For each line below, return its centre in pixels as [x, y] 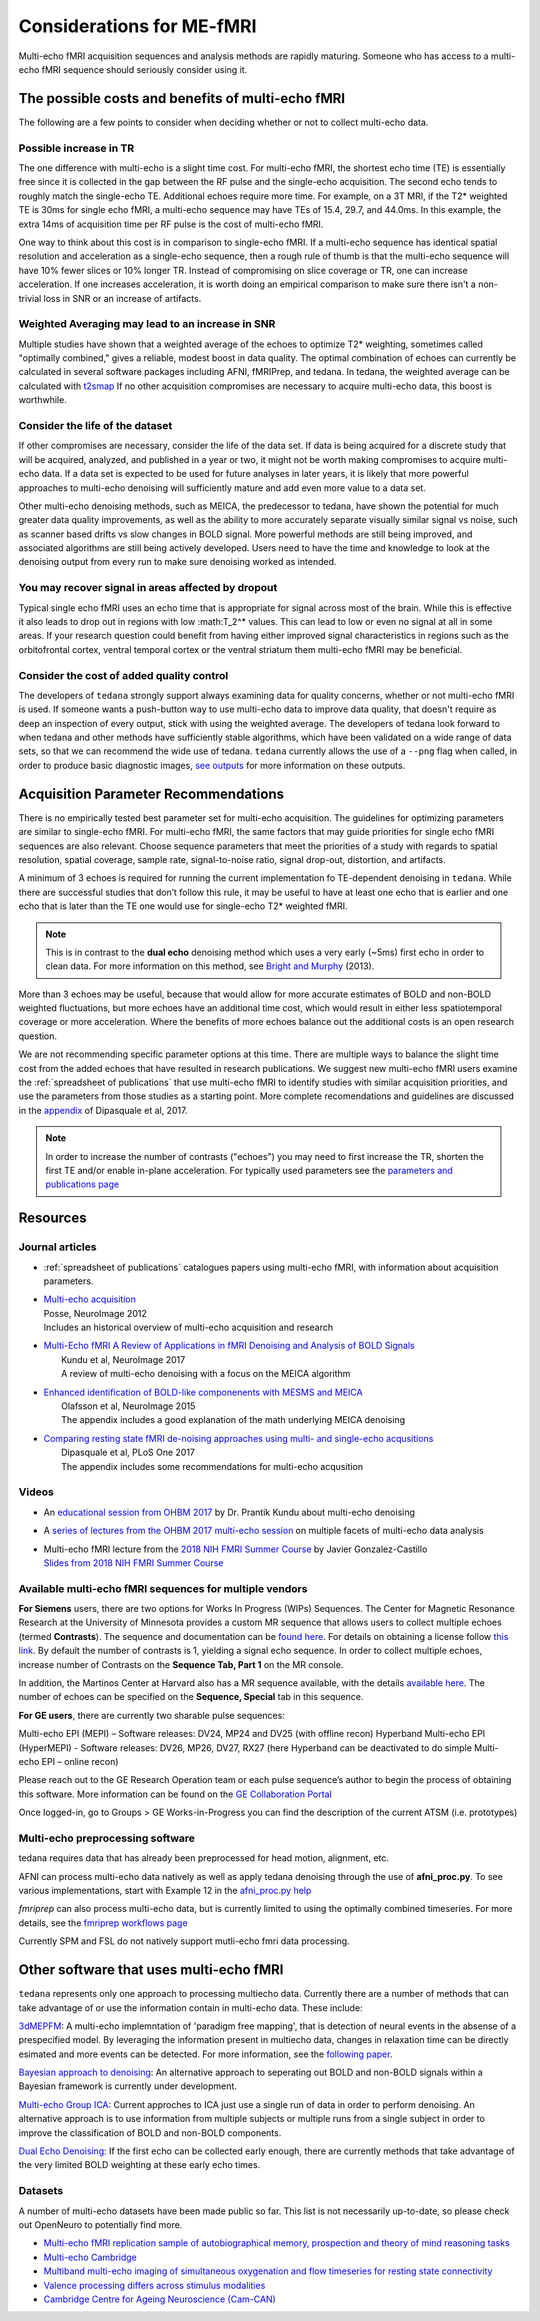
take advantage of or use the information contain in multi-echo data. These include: [191, 2007]
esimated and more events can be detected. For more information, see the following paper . [205, 2054]
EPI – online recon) [80, 1761]
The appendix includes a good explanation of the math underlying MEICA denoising [233, 1420]
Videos [36, 1492]
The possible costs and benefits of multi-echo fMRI [181, 98]
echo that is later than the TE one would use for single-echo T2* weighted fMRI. [183, 906]
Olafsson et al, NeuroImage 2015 [128, 1406]
